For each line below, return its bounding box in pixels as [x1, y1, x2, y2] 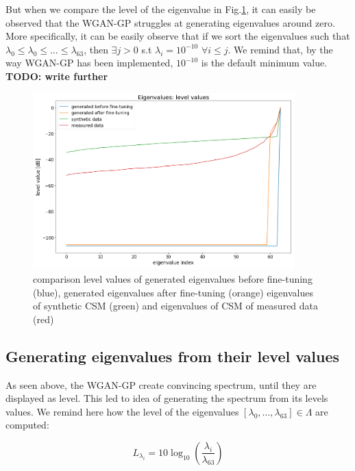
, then [84, 42, 108, 56]
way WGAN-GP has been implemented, [5, 55, 173, 70]
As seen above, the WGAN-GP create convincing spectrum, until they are [5, 377, 317, 392]
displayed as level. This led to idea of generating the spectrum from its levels [5, 391, 328, 405]
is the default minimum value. [201, 55, 328, 70]
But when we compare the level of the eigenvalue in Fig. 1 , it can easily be [5, 2, 316, 16]
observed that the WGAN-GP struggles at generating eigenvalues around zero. [5, 15, 335, 29]
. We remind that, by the [228, 42, 333, 56]
